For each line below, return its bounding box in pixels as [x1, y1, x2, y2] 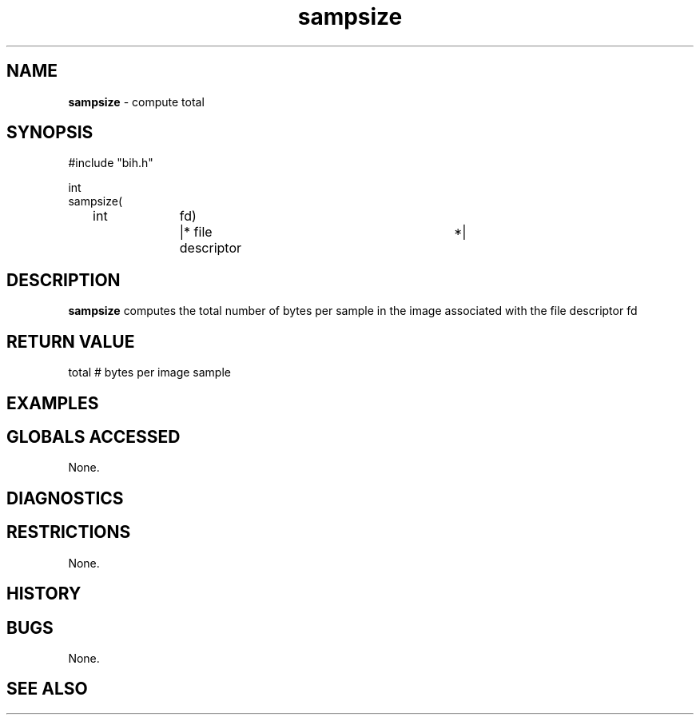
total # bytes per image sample [68, 365, 231, 380]
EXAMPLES [6, 392, 99, 413]
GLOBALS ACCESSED [6, 426, 181, 447]
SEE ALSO [6, 679, 88, 699]
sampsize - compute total [68, 94, 205, 109]
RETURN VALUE [6, 331, 135, 352]
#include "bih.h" [68, 156, 153, 170]
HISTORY [6, 584, 82, 604]
